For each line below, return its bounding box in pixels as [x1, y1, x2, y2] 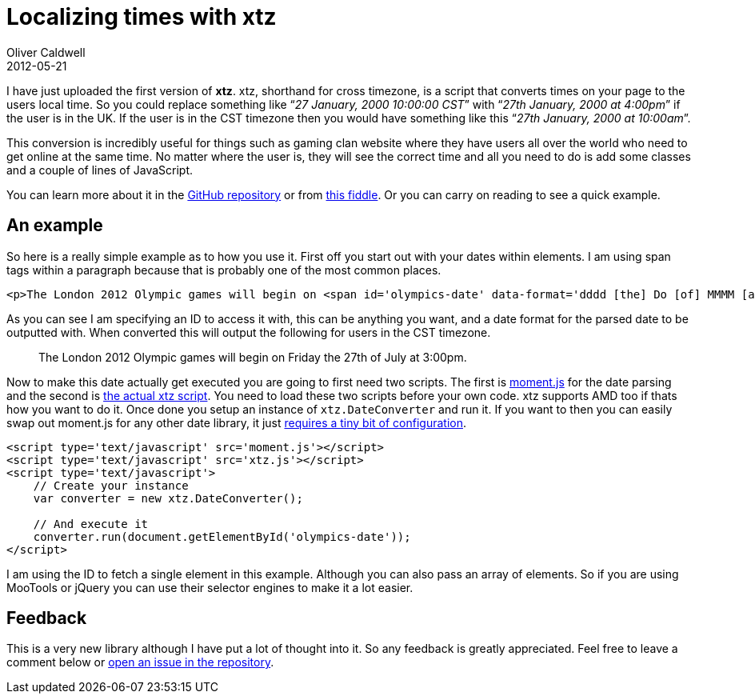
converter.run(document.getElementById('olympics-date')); [33, 530, 411, 543]
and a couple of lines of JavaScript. [6, 162, 194, 177]
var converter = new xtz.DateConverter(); [33, 491, 303, 505]
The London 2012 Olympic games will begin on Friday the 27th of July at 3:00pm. [38, 350, 467, 364]
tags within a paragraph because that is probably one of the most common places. [6, 262, 441, 277]
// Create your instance [33, 478, 189, 492]
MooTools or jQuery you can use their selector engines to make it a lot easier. [6, 580, 413, 594]
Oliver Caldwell [6, 45, 86, 59]
